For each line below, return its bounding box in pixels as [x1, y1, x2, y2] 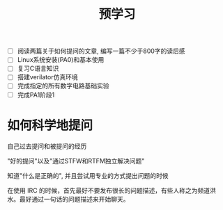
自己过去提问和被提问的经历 [7, 142, 87, 150]
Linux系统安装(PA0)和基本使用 [17, 56, 105, 64]
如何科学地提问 [7, 118, 93, 133]
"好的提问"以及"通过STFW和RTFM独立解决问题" [7, 156, 145, 165]
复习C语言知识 [17, 64, 59, 73]
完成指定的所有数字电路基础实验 [17, 81, 109, 90]
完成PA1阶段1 [17, 90, 55, 99]
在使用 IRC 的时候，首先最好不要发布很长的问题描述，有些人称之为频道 [7, 186, 210, 195]
